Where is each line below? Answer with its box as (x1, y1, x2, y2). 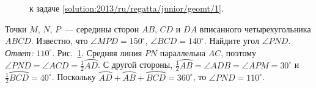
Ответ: (5, 46, 34, 59)
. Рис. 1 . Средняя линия (52, 46, 142, 59)
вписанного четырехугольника (199, 22, 311, 35)
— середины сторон (65, 22, 139, 35)
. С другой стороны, (98, 58, 173, 71)
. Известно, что (31, 34, 88, 47)
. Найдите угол (204, 34, 260, 47)
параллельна (160, 46, 206, 59)
